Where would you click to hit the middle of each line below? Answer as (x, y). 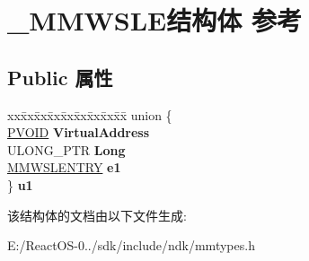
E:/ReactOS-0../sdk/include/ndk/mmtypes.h (131, 245)
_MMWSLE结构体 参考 (154, 20)
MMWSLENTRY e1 (64, 167)
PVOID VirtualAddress (79, 132)
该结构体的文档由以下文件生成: (97, 215)
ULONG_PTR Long (66, 149)
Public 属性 (60, 77)
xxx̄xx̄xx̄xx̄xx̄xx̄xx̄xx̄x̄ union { (90, 114)
